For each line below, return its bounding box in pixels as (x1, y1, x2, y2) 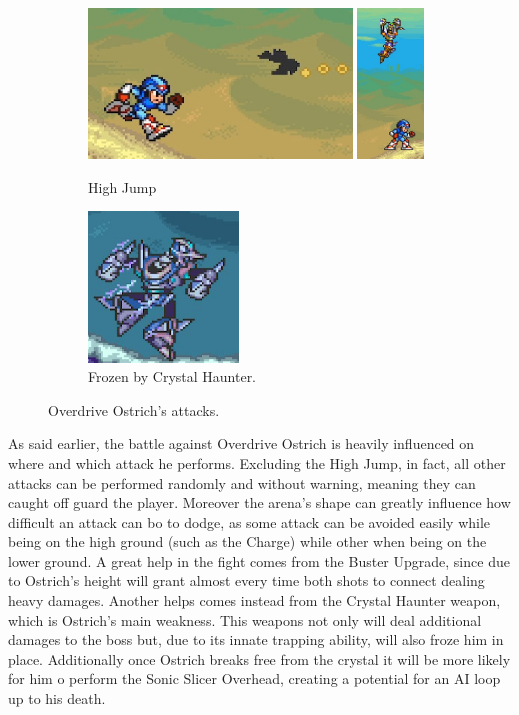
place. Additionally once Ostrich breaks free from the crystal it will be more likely (8, 648, 511, 669)
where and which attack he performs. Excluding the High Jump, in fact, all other (8, 452, 506, 473)
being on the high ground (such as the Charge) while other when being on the (8, 531, 487, 552)
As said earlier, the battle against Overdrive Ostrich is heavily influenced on (8, 433, 475, 454)
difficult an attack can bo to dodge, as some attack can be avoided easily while (8, 511, 491, 532)
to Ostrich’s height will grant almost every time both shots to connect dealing (8, 570, 485, 591)
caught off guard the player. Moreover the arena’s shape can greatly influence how (8, 492, 511, 513)
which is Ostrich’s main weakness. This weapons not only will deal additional (8, 609, 482, 630)
